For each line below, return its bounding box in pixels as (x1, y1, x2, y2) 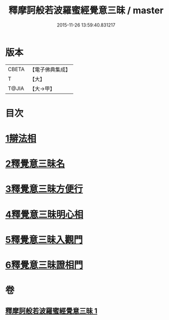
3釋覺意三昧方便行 (5, 184, 83, 195)
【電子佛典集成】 (29, 66, 71, 73)
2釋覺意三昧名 (5, 158, 65, 170)
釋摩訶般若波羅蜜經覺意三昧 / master (8, 5, 164, 16)
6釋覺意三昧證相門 (5, 259, 83, 271)
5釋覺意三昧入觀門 (5, 234, 83, 245)
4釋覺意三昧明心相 (5, 209, 83, 220)
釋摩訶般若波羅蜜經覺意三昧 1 (5, 306, 98, 315)
